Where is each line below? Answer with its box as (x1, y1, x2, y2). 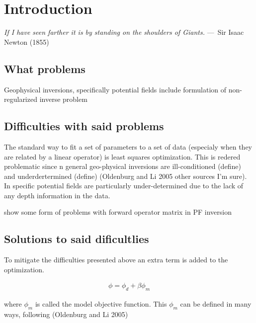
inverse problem (39, 94, 87, 104)
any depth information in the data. (4, 190, 110, 200)
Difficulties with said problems (4, 118, 164, 134)
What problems (4, 61, 85, 76)
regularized (4, 94, 37, 104)
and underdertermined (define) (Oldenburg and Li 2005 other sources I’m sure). (4, 170, 247, 181)
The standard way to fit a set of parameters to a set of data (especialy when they (4, 141, 253, 152)
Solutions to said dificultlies (4, 231, 149, 246)
